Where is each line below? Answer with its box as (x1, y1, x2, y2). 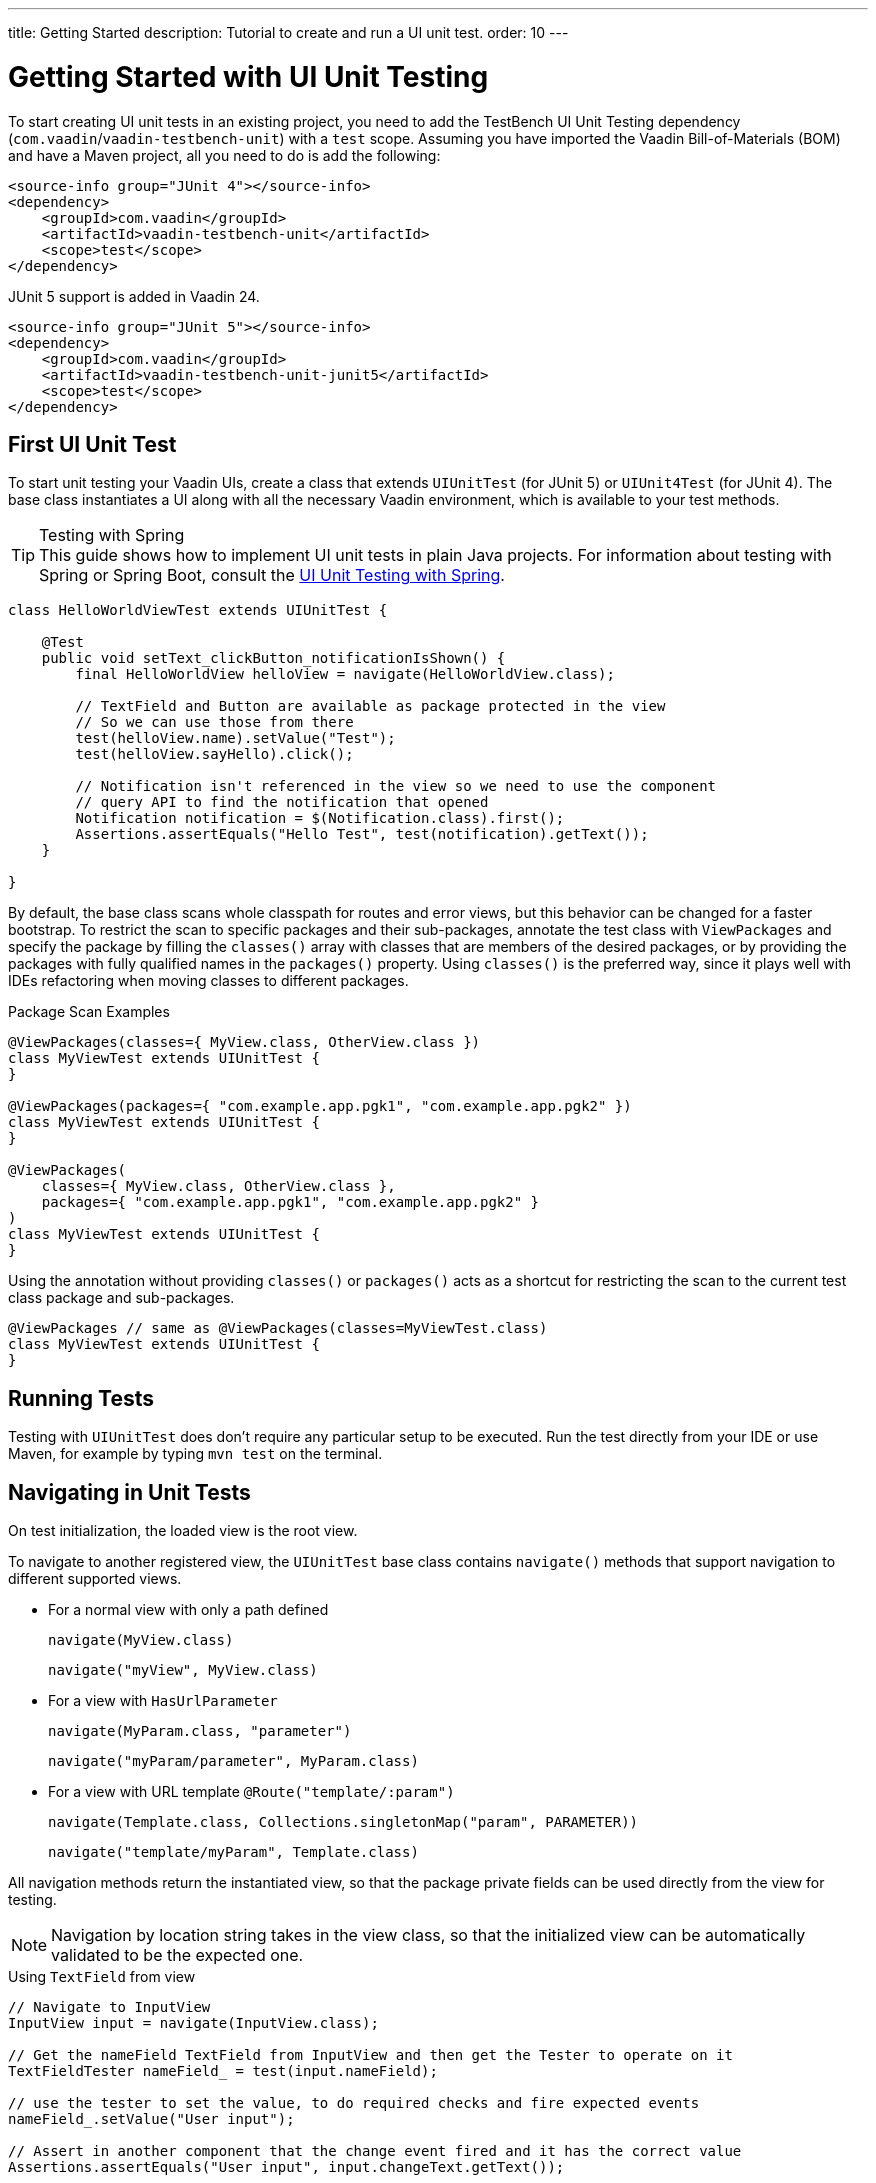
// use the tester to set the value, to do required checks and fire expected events (8, 2095, 700, 2112)
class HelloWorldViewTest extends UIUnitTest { (8, 602, 388, 619)
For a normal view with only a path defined (48, 1601, 329, 1619)
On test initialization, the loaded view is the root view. (8, 1522, 358, 1540)
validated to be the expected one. (51, 1945, 304, 1966)
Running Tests (8, 1385, 154, 1411)
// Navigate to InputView (8, 1999, 211, 2016)
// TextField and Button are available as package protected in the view (75, 698, 666, 715)
